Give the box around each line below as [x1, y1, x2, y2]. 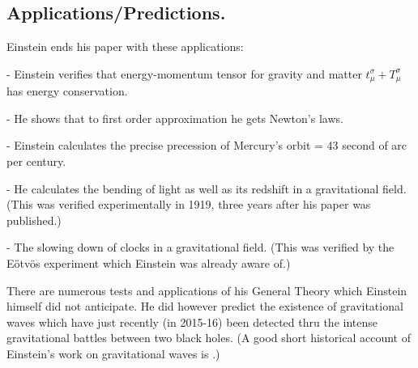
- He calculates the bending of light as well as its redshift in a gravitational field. [6, 180, 407, 197]
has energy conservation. [6, 82, 128, 99]
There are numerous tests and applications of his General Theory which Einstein [6, 281, 407, 298]
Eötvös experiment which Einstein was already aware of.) [6, 255, 291, 271]
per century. [6, 153, 66, 170]
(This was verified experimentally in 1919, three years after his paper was [6, 196, 371, 213]
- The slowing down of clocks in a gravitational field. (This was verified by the [6, 239, 395, 256]
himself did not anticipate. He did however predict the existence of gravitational [6, 298, 403, 315]
